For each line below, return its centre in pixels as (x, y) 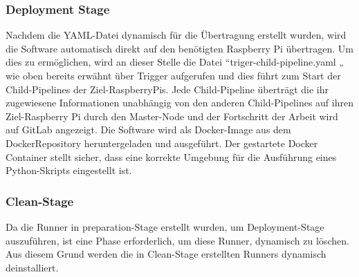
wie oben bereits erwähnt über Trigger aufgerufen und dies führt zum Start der (173, 75)
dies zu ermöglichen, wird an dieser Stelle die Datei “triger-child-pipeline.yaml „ (175, 62)
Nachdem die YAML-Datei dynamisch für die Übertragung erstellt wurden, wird (176, 35)
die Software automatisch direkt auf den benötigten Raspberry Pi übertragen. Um (179, 48)
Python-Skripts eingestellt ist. (69, 170)
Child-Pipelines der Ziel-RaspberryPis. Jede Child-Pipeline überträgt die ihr (167, 89)
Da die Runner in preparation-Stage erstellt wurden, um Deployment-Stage (165, 226)
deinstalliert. (32, 267)
